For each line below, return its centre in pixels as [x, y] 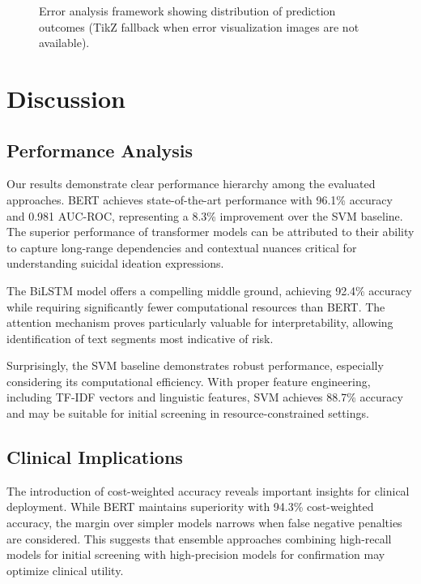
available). [64, 43]
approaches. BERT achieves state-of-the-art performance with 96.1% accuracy [200, 199]
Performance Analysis [100, 150]
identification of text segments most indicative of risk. [140, 338]
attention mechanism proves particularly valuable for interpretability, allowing [200, 322]
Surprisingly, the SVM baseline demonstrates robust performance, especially [195, 365]
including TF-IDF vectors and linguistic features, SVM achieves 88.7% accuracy [205, 397]
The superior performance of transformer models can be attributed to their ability [210, 232]
